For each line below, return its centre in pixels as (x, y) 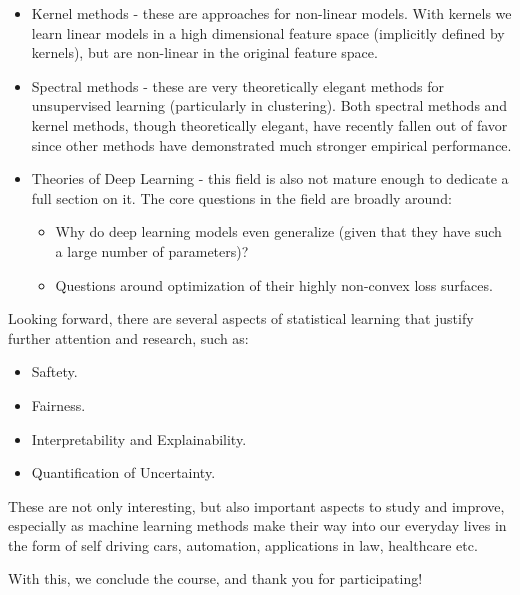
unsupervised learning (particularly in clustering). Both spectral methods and (269, 105)
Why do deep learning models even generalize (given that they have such (278, 231)
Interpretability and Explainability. (139, 438)
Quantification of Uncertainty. (123, 472)
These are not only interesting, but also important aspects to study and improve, (256, 505)
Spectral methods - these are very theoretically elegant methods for (238, 85)
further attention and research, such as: (128, 337)
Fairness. (58, 404)
